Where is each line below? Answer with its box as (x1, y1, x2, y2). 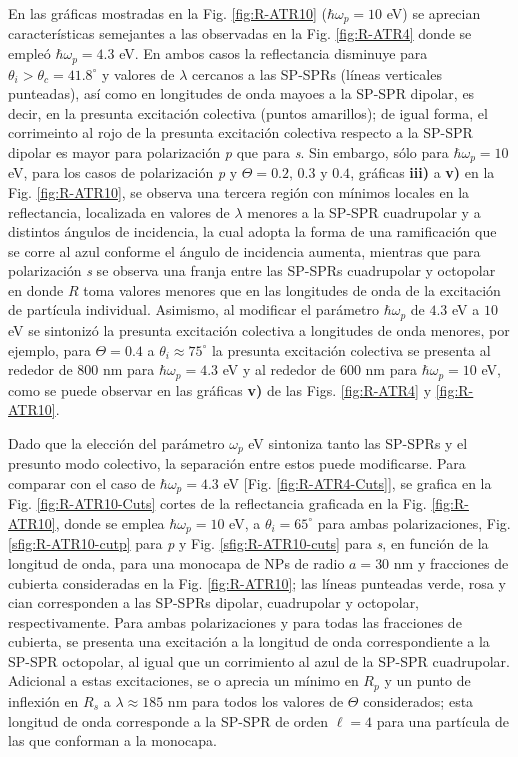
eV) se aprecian (386, 3, 481, 23)
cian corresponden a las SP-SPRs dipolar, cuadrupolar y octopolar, (8, 592, 420, 613)
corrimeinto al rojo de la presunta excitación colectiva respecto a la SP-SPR (8, 122, 473, 143)
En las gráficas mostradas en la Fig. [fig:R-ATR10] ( (8, 3, 327, 23)
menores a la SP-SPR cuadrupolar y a (247, 201, 481, 222)
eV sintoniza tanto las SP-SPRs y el (248, 432, 468, 453)
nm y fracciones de (393, 552, 509, 573)
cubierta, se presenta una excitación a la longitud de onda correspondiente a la (8, 631, 490, 652)
